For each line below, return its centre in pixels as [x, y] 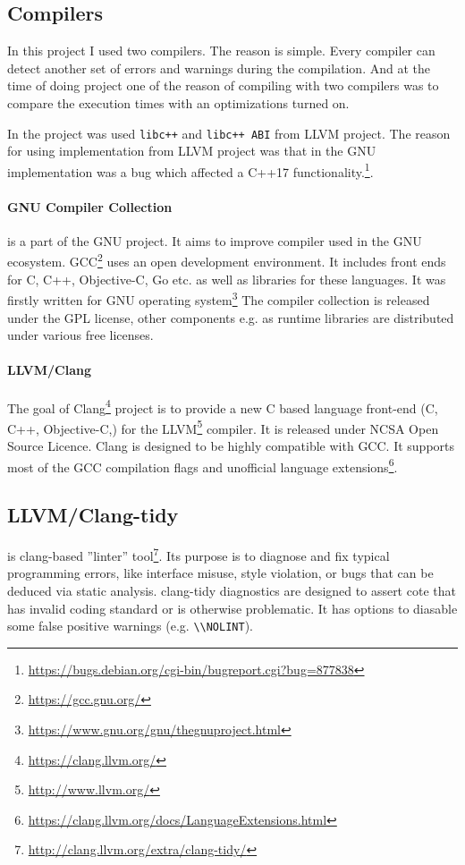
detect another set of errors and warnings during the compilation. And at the [219, 68]
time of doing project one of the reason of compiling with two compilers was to [223, 85]
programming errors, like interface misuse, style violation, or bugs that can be [220, 573]
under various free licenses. [80, 335]
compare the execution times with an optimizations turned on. [178, 102]
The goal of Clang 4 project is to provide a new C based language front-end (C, [223, 406]
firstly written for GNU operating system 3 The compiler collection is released [219, 298]
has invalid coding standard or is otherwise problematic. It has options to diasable [232, 608]
